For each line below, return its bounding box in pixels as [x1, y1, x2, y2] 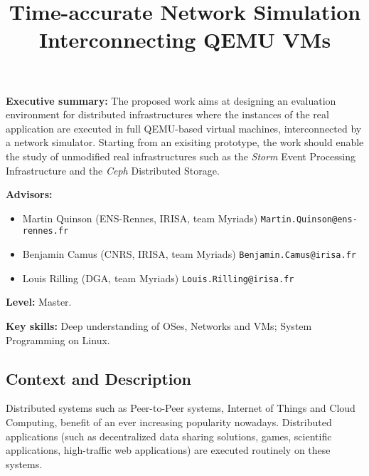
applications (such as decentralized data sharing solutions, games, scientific [6, 428, 332, 443]
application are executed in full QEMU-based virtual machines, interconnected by [6, 120, 362, 135]
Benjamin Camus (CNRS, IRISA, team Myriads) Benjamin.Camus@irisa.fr [22, 247, 356, 262]
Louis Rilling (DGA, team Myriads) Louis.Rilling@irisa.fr [22, 270, 294, 285]
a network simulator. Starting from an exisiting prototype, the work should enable [6, 135, 364, 150]
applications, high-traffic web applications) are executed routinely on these [6, 443, 331, 457]
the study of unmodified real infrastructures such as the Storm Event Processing [6, 148, 356, 163]
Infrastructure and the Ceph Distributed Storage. [6, 162, 220, 177]
